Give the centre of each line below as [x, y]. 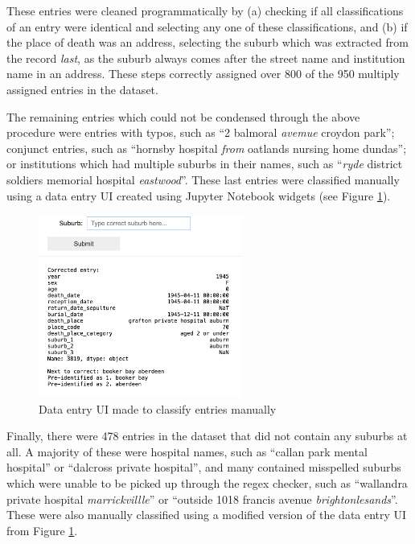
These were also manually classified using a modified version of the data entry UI [207, 515]
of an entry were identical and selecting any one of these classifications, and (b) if [207, 26]
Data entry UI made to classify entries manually [158, 408]
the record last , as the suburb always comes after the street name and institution [206, 58]
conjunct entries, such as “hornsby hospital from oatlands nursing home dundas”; [207, 148]
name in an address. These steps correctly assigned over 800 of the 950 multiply [203, 74]
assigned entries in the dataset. [82, 89]
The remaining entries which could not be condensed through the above [183, 116]
